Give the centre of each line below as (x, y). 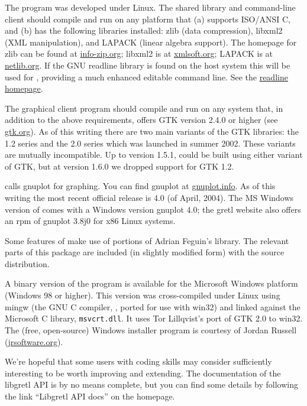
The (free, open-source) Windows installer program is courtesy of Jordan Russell (151, 329)
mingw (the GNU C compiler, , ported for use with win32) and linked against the (153, 306)
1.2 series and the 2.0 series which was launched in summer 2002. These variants (150, 143)
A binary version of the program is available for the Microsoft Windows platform (151, 283)
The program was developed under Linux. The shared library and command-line (150, 7)
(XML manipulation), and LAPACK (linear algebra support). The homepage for (151, 42)
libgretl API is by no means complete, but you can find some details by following (151, 384)
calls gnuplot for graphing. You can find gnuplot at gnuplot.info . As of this (140, 186)
